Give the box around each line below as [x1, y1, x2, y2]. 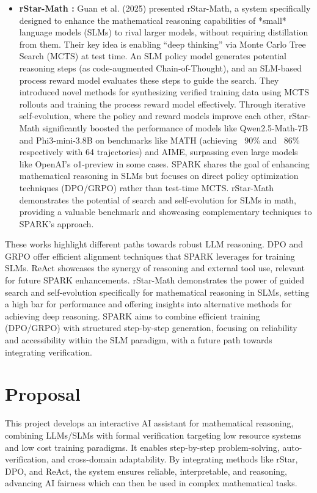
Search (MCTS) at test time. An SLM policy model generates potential [19, 49, 286, 62]
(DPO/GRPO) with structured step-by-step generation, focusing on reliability [5, 321, 297, 334]
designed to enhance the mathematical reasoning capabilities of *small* [19, 13, 286, 26]
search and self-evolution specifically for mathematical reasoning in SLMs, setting [5, 285, 310, 298]
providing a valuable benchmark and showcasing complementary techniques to [19, 205, 312, 218]
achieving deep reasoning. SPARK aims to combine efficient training [5, 309, 260, 322]
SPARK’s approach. [19, 217, 94, 230]
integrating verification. [5, 345, 92, 358]
